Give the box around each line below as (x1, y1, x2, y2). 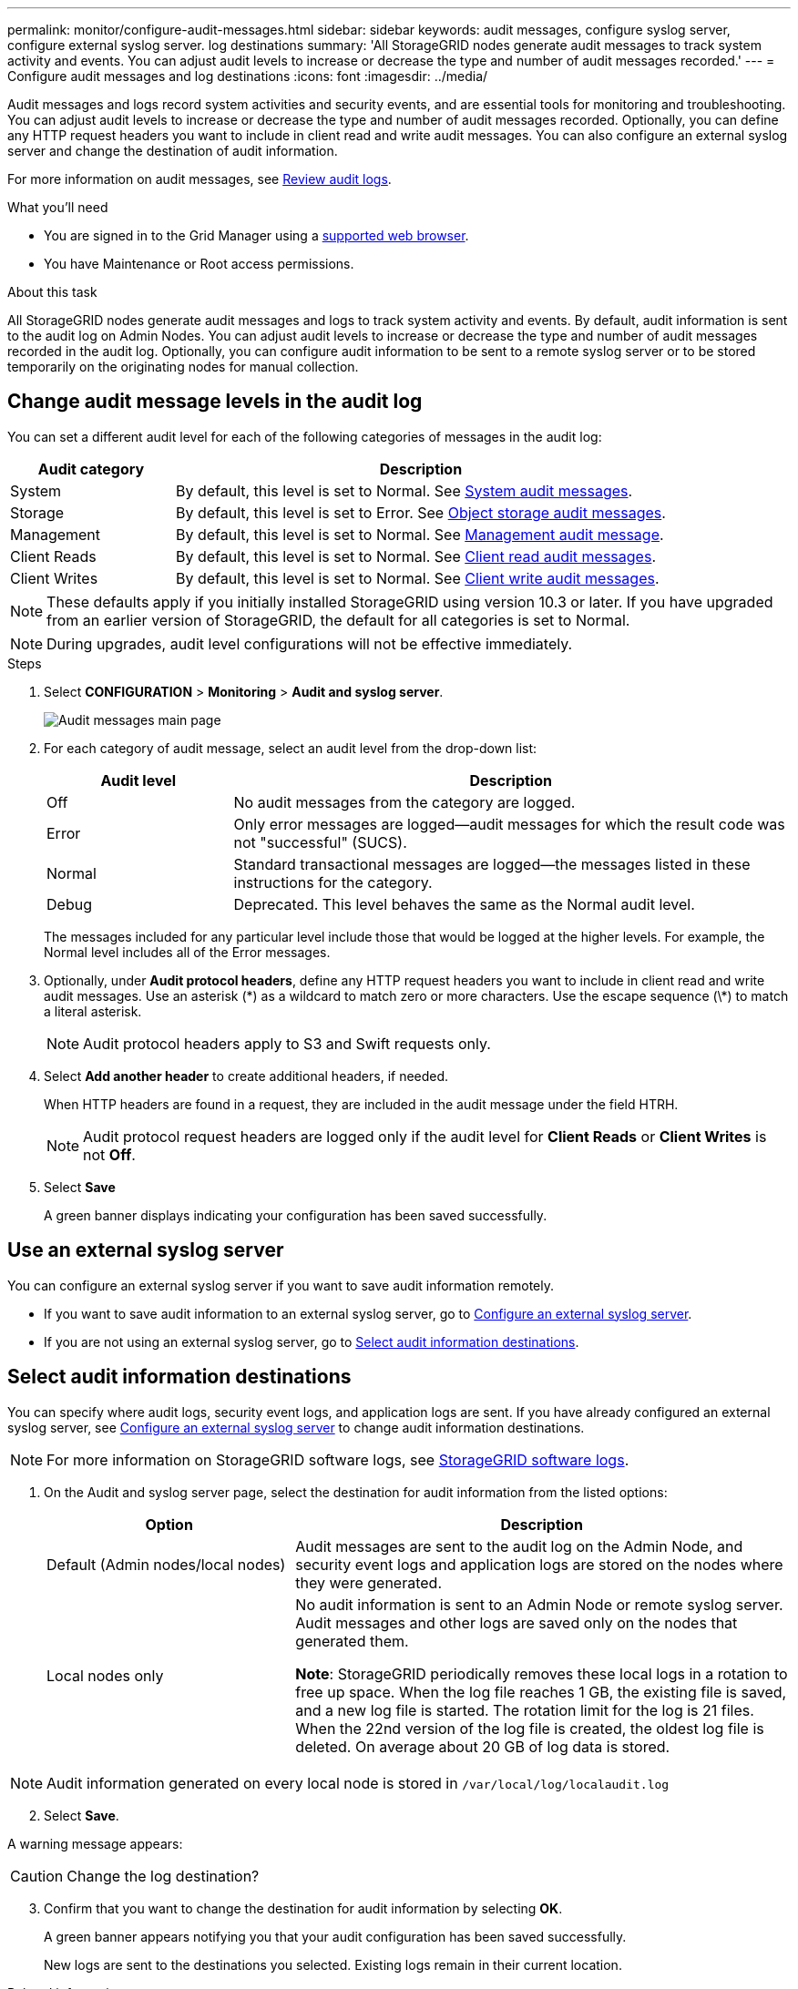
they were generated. (295, 1573, 442, 1592)
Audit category (37, 459, 145, 478)
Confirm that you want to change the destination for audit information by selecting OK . (44, 1900, 563, 1916)
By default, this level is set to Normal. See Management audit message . (175, 525, 664, 544)
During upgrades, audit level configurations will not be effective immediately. (46, 634, 573, 653)
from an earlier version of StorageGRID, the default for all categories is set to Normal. (46, 610, 630, 629)
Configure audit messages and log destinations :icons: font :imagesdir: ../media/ (7, 68, 488, 84)
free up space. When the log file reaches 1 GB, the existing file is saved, (295, 1682, 787, 1701)
